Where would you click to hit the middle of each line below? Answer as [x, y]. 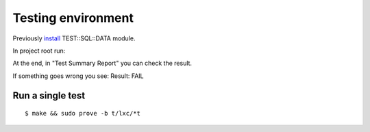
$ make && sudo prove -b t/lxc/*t [83, 114]
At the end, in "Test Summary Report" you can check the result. [102, 63]
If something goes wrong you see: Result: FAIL [78, 76]
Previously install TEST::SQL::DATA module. [74, 38]
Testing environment [73, 18]
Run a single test [49, 95]
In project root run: [39, 51]
